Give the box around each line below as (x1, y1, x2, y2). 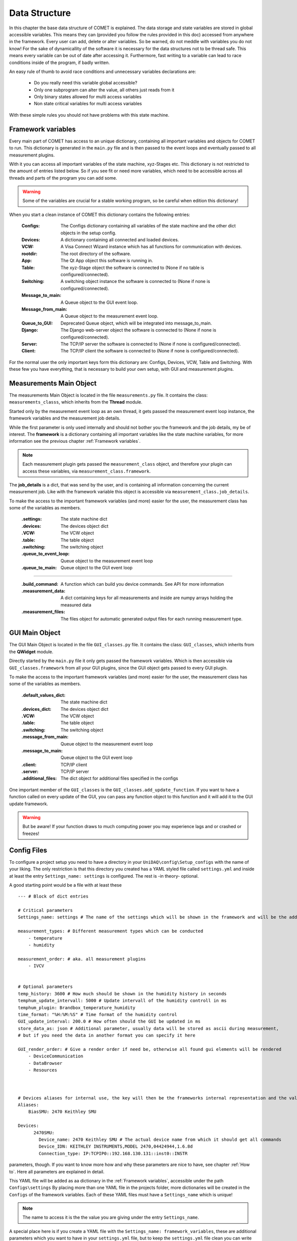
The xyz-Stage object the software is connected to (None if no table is (60, 265, 204, 271)
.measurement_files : (21, 609, 65, 615)
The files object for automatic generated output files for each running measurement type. (60, 616, 243, 621)
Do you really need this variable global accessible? (34, 80, 138, 86)
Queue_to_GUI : (21, 320, 53, 326)
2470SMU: (33, 1130, 55, 1135)
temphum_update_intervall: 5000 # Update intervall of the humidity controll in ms (18, 998, 227, 1004)
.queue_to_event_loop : (21, 551, 70, 557)
